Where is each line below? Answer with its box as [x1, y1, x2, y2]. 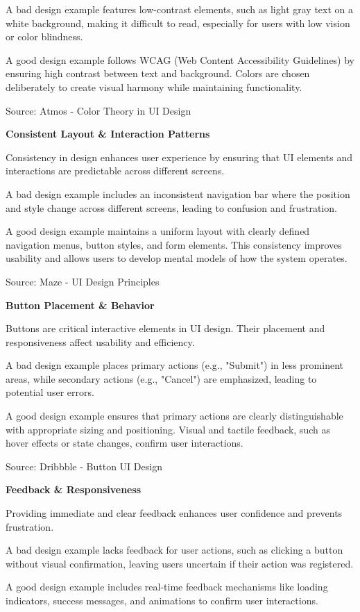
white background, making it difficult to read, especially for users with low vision [6, 15, 350, 30]
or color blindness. [6, 29, 83, 44]
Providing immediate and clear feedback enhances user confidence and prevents [6, 506, 343, 520]
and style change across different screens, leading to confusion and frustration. [6, 200, 337, 215]
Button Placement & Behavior [6, 297, 155, 312]
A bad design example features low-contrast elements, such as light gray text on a [6, 2, 354, 16]
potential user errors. [6, 385, 94, 399]
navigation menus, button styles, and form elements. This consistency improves [6, 237, 342, 251]
